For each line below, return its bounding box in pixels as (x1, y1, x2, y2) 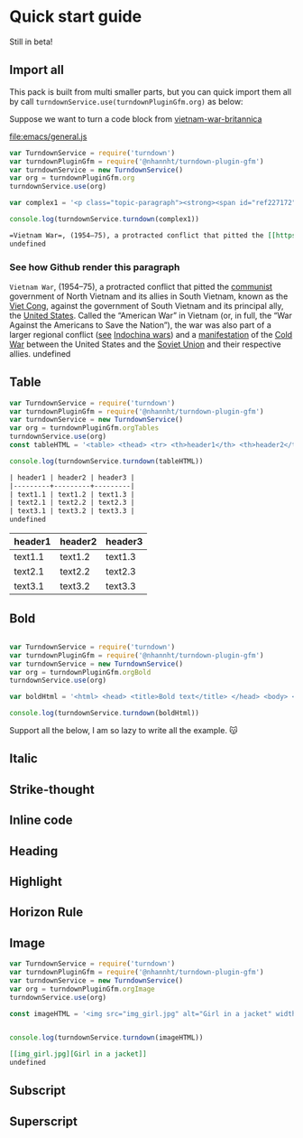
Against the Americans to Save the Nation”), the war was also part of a (9, 319, 272, 331)
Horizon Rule (9, 905, 84, 920)
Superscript (9, 1114, 78, 1129)
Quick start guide (9, 6, 142, 27)
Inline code (9, 813, 73, 828)
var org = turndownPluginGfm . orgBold (9, 667, 151, 676)
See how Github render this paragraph (9, 260, 180, 273)
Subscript (9, 1083, 66, 1098)
